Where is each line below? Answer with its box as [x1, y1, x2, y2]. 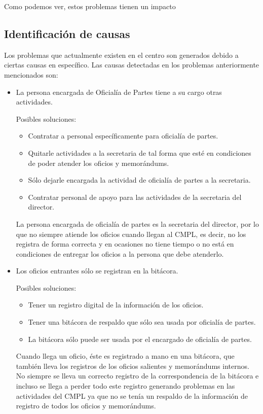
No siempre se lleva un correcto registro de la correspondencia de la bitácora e [16, 370, 259, 381]
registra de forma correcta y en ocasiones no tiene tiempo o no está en [16, 238, 234, 249]
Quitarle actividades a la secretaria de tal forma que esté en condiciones [28, 147, 251, 158]
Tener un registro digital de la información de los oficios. [28, 299, 204, 310]
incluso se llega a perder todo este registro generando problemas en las [16, 381, 235, 391]
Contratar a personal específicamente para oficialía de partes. [28, 130, 218, 141]
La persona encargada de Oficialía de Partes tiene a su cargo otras [16, 86, 222, 97]
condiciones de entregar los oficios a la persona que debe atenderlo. [16, 248, 224, 259]
